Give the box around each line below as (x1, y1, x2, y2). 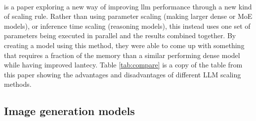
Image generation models (4, 103, 135, 119)
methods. (4, 79, 32, 89)
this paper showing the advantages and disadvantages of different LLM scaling (4, 69, 241, 79)
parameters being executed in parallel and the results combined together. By (4, 30, 236, 41)
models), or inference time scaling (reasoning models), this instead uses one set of (4, 20, 251, 31)
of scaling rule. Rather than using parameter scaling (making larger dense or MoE (4, 11, 253, 21)
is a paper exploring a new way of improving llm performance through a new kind (4, 1, 252, 11)
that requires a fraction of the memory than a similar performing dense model (4, 50, 240, 60)
